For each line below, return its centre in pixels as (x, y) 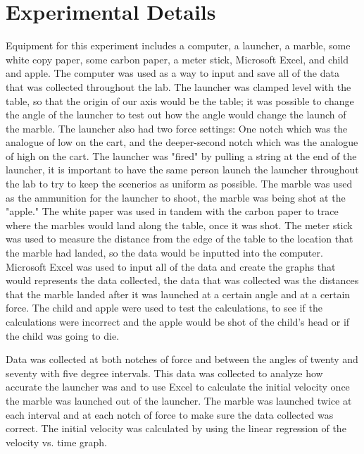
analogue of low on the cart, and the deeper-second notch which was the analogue (182, 142)
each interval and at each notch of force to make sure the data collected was (170, 414)
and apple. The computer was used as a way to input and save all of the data (172, 73)
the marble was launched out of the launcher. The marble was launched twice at (179, 400)
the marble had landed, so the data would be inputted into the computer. (164, 253)
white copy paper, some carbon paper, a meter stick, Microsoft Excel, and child (177, 59)
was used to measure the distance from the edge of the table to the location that (180, 239)
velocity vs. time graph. (57, 442)
